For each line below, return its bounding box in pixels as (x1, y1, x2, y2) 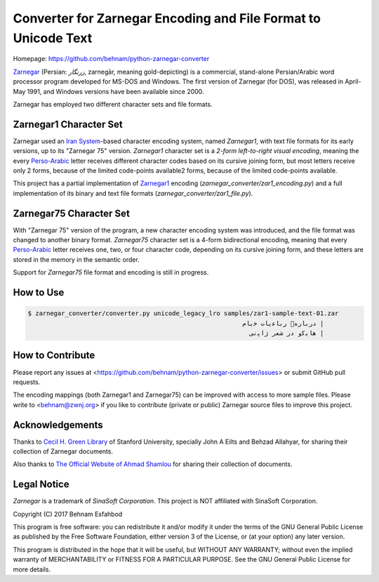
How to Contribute (13, 350, 95, 362)
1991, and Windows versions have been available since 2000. (27, 87, 204, 95)
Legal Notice (13, 478, 69, 491)
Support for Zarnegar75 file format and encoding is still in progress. (13, 268, 209, 277)
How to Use (13, 286, 65, 298)
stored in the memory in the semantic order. (13, 255, 140, 263)
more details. (13, 565, 51, 574)
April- (345, 77, 361, 86)
